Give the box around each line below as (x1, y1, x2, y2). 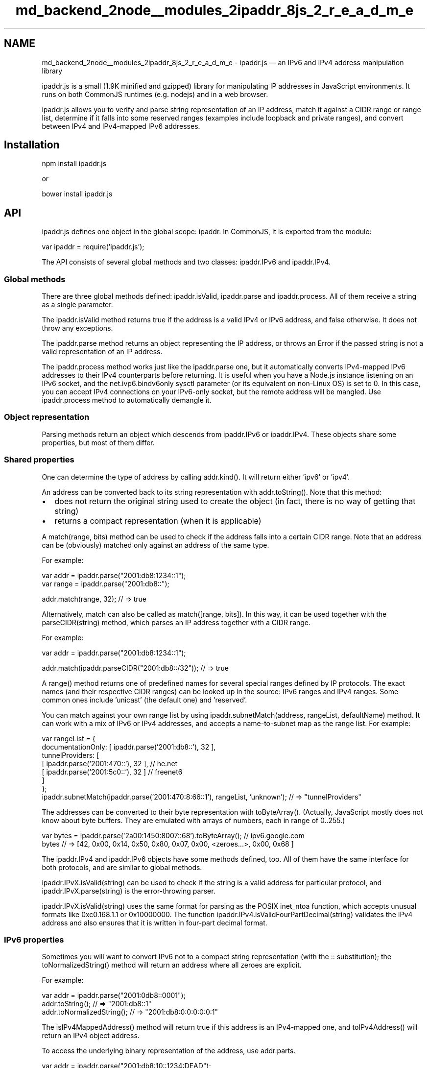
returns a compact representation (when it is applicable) (54, 515, 262, 526)
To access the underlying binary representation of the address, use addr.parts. (42, 1046, 296, 1055)
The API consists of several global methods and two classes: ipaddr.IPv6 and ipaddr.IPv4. (42, 258, 331, 267)
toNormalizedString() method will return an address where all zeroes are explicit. (42, 961, 302, 970)
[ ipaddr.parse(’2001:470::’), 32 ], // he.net (42, 759, 178, 768)
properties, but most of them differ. (42, 438, 155, 447)
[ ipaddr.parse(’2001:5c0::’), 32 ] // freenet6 (42, 767, 183, 776)
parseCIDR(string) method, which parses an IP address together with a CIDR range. (42, 618, 311, 627)
